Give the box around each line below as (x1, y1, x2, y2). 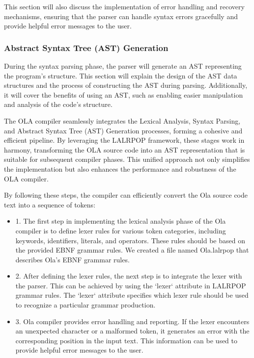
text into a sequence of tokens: (4, 199, 96, 209)
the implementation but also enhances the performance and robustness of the (4, 163, 236, 174)
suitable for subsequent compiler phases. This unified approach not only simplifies (4, 154, 250, 164)
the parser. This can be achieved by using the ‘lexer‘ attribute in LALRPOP (15, 280, 246, 290)
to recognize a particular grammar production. (15, 300, 156, 310)
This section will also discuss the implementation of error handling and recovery (4, 1, 245, 11)
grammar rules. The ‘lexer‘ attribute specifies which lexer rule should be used (15, 290, 249, 300)
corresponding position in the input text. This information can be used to (15, 335, 238, 345)
